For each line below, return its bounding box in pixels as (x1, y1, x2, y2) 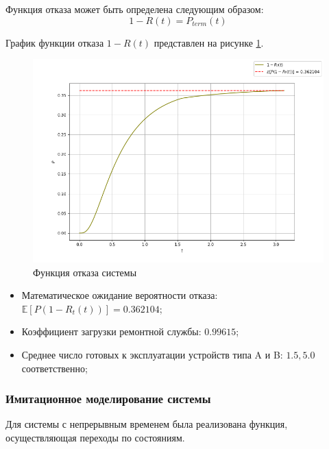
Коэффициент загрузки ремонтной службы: (21, 324, 202, 339)
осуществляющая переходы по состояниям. (5, 430, 185, 444)
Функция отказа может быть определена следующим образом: (5, 2, 264, 16)
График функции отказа (5, 35, 104, 49)
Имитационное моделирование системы (5, 390, 211, 407)
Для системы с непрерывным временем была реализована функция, (5, 417, 288, 431)
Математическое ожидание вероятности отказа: (21, 288, 218, 302)
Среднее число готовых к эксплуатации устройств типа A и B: (21, 347, 283, 361)
